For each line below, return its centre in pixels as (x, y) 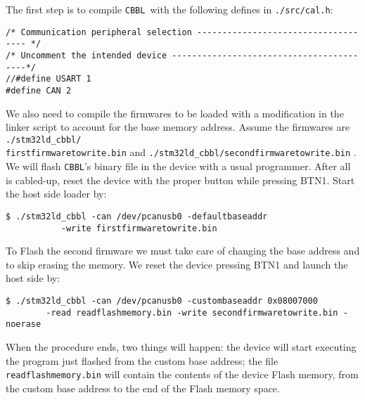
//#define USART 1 (49, 79)
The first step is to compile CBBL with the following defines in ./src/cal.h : (169, 9)
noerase (24, 324)
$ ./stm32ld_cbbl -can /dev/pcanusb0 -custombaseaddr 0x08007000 (162, 301)
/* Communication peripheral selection (99, 32)
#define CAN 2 (39, 90)
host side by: (33, 278)
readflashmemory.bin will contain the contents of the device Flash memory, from (182, 374)
